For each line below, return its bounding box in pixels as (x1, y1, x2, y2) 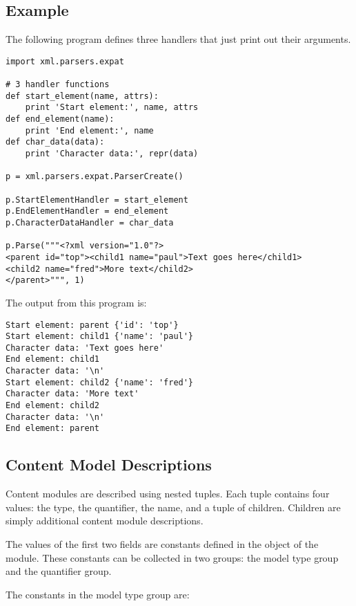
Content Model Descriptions (6, 454, 212, 475)
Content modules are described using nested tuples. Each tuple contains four (6, 486, 330, 501)
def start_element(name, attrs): (6, 91, 159, 101)
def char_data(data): (6, 137, 105, 147)
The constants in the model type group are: (6, 587, 190, 601)
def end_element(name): (6, 114, 115, 125)
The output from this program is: (6, 295, 147, 309)
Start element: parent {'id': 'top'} (6, 320, 179, 330)
